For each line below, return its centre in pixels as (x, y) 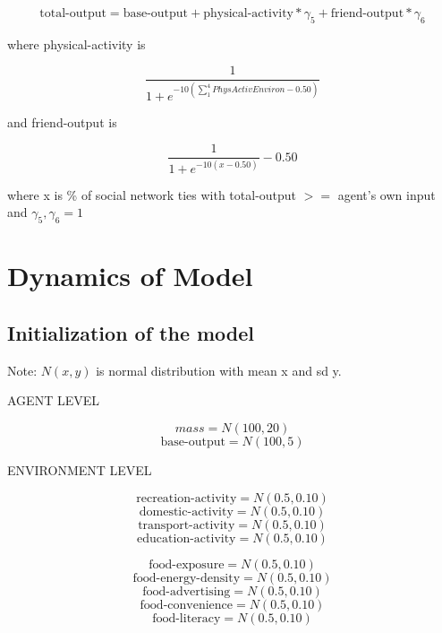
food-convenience (187, 605)
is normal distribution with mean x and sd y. (219, 370)
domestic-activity (186, 512)
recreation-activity (187, 498)
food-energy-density (187, 578)
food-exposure (187, 564)
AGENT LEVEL (53, 400)
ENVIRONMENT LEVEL (80, 469)
